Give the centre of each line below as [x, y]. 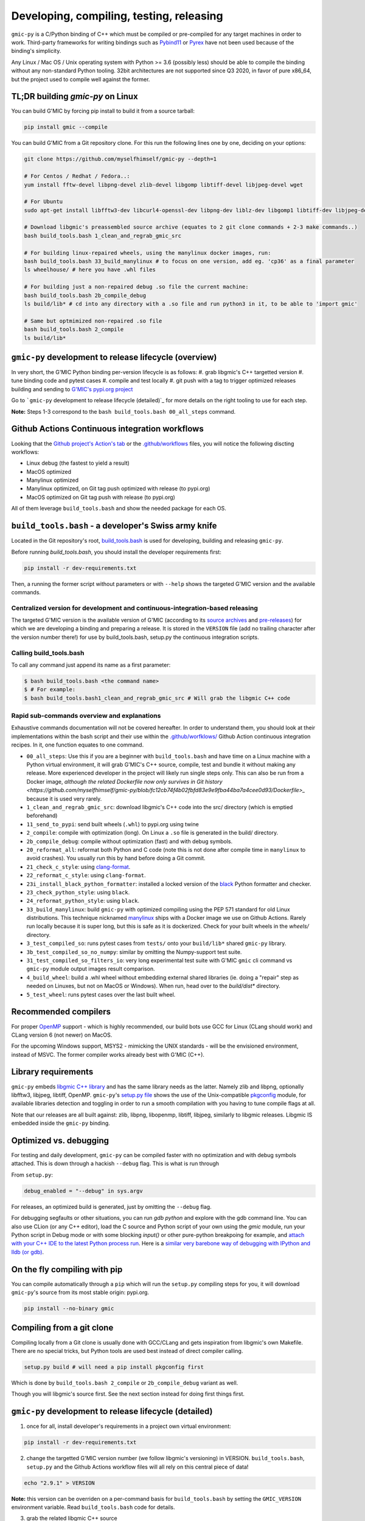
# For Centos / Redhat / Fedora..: [77, 176]
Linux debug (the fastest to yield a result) [78, 463]
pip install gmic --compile [66, 127]
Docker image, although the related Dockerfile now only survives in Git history [124, 781]
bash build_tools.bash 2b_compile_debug [85, 295]
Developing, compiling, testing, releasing [117, 16]
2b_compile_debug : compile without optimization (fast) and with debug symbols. [130, 841]
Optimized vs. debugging [60, 1140]
